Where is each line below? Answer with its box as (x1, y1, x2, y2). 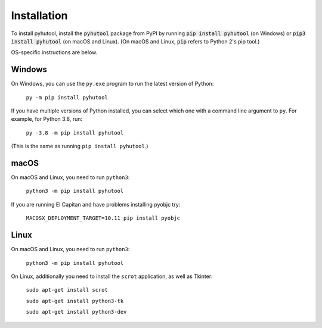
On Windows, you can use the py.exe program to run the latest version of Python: (11, 80, 214, 88)
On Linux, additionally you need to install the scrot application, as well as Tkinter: (11, 273, 213, 280)
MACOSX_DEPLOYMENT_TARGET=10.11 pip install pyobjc (26, 215, 181, 221)
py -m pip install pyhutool (26, 94, 109, 101)
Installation (11, 9, 68, 22)
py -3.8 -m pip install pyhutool (26, 129, 124, 136)
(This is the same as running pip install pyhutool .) (11, 143, 148, 150)
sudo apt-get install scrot (26, 286, 109, 293)
